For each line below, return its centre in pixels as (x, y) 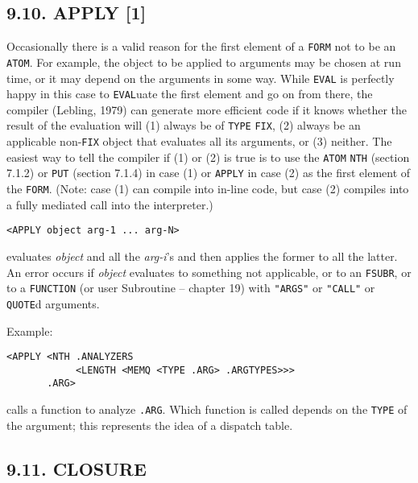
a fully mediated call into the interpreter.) (110, 204)
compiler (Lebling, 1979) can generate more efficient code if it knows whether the (207, 109)
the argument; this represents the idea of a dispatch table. (150, 425)
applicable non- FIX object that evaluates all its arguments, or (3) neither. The (199, 141)
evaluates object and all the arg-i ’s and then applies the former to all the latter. (202, 256)
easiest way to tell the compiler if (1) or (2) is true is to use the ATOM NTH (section (208, 157)
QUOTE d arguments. (53, 303)
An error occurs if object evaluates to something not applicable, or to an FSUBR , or (209, 272)
